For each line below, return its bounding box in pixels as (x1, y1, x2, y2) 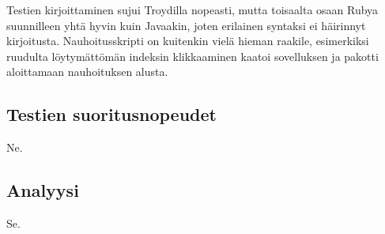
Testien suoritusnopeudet (6, 102, 217, 126)
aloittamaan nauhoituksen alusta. (6, 63, 168, 80)
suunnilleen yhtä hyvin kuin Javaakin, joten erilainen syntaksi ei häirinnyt (6, 17, 366, 33)
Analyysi (6, 178, 79, 202)
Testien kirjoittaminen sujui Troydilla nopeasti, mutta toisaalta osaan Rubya (6, 2, 379, 17)
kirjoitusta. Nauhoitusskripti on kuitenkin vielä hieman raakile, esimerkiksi (6, 32, 369, 49)
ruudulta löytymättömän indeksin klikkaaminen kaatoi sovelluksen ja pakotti (6, 47, 379, 64)
